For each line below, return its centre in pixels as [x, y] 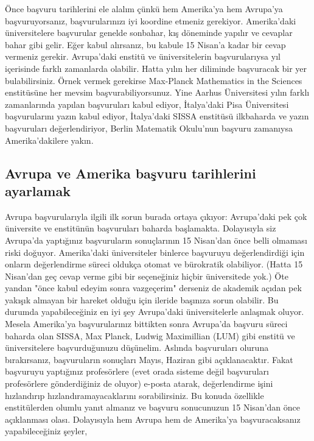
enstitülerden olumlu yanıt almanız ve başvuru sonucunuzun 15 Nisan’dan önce [152, 407]
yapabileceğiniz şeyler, [46, 431]
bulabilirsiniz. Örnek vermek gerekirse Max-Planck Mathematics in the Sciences [154, 80]
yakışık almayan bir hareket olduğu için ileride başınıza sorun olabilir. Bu [142, 299]
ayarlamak [38, 190]
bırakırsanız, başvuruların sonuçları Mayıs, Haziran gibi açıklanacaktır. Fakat [149, 359]
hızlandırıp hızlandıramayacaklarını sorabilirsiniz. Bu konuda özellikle [134, 395]
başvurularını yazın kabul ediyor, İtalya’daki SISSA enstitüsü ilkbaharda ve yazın [157, 116]
